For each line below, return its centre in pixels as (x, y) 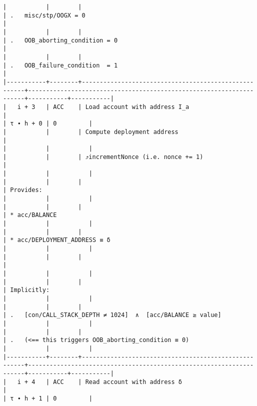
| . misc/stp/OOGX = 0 (44, 15)
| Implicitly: (26, 290)
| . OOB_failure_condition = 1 (60, 65)
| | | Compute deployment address (91, 132)
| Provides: (23, 190)
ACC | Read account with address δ (117, 382)
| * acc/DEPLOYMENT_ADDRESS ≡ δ (57, 240)
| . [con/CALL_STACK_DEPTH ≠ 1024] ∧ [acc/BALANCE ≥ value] (112, 315)
